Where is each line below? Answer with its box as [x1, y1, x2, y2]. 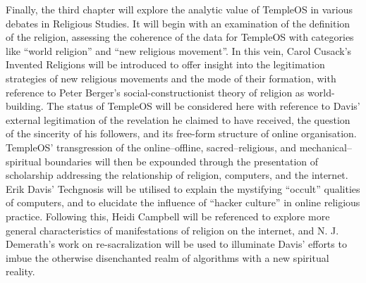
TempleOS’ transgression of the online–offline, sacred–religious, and [6, 139, 297, 154]
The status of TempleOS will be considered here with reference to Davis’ [47, 99, 360, 113]
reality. [6, 264, 35, 279]
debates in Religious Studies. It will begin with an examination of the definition [6, 15, 350, 30]
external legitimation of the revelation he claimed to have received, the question [6, 112, 350, 127]
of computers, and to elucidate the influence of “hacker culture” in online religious [6, 195, 360, 210]
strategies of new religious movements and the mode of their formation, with [6, 70, 336, 85]
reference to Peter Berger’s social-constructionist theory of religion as [6, 84, 305, 99]
